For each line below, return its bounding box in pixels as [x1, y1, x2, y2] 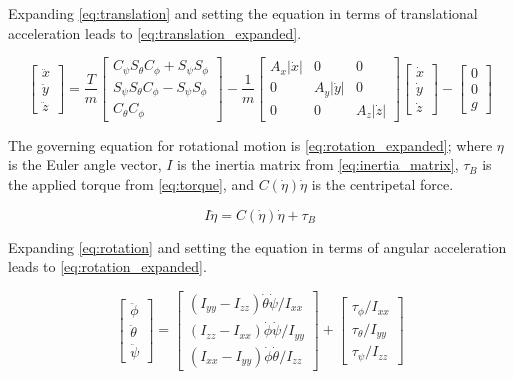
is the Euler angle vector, [8, 154, 162, 175]
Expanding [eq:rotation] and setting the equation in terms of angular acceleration [8, 236, 507, 257]
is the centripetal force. [311, 173, 454, 194]
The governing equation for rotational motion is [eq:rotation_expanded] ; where [8, 134, 493, 155]
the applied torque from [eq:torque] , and [8, 173, 254, 194]
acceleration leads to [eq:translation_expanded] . [8, 22, 302, 43]
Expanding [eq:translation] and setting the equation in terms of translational [8, 3, 478, 23]
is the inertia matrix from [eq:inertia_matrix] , [177, 154, 459, 175]
